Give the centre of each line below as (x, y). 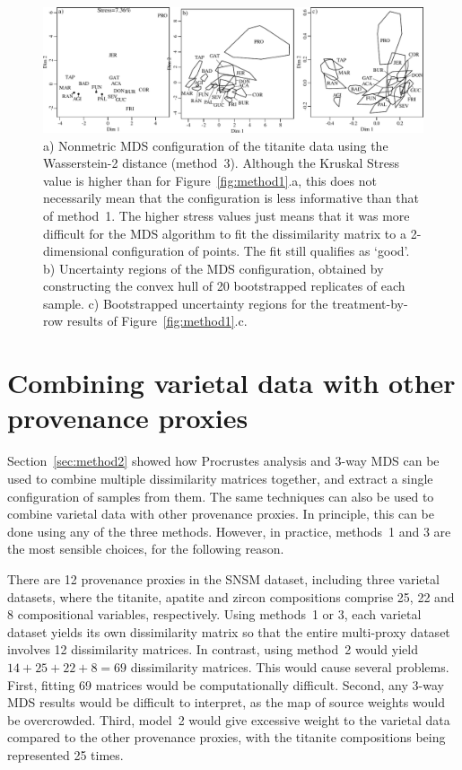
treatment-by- (370, 303)
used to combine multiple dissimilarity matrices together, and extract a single (220, 478)
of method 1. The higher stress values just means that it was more (227, 215)
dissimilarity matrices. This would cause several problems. (290, 666)
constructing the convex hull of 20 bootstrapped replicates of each (224, 286)
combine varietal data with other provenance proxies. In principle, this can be (221, 514)
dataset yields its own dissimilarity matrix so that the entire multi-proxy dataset (229, 631)
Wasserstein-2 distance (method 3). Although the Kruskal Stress (221, 163)
